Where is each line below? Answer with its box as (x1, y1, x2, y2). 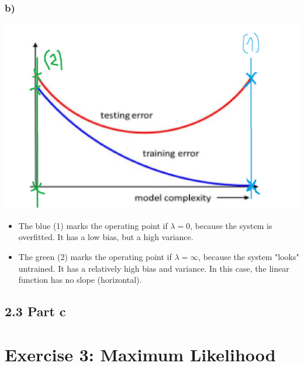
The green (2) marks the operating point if (18, 250, 172, 262)
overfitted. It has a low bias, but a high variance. (18, 231, 194, 243)
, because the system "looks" (198, 250, 299, 262)
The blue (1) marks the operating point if (18, 219, 168, 231)
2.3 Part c (5, 302, 66, 320)
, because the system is (190, 219, 272, 231)
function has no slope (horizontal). (18, 273, 142, 286)
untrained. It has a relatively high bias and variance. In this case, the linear (18, 262, 289, 274)
